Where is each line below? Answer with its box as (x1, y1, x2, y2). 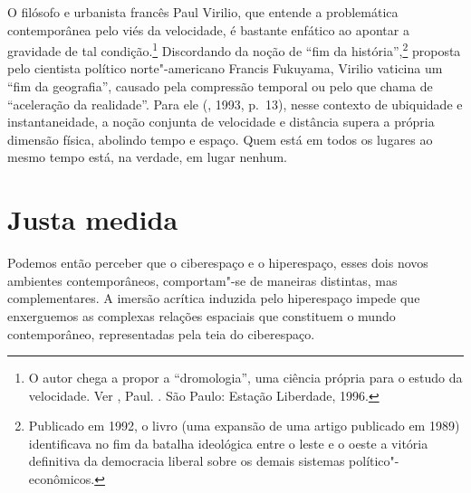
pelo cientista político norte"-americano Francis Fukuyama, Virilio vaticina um (7, 59, 443, 78)
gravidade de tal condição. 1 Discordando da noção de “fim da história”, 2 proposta (7, 39, 461, 60)
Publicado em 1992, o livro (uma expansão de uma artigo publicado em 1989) (28, 416, 460, 435)
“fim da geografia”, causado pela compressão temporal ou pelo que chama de (7, 77, 433, 96)
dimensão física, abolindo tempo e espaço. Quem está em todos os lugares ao (7, 129, 433, 148)
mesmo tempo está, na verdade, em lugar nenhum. (7, 147, 287, 166)
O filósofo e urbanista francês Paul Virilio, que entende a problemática (7, 3, 399, 21)
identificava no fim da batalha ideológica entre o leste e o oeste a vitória (28, 433, 428, 452)
